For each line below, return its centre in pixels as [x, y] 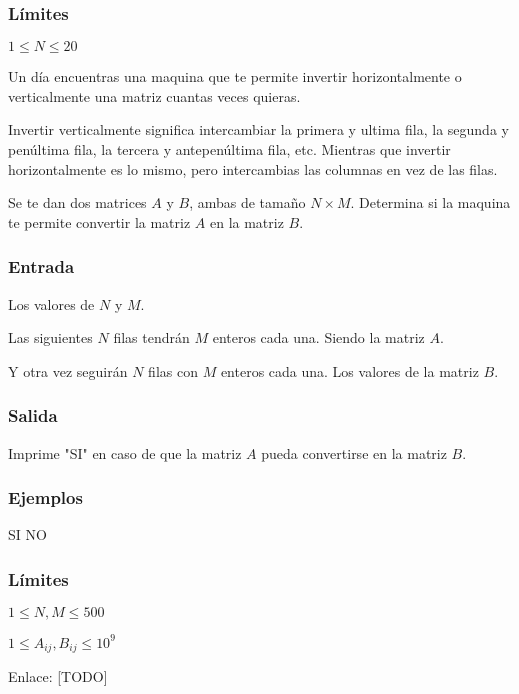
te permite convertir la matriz [99, 221]
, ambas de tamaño [247, 202]
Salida [33, 415]
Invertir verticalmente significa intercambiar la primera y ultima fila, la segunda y [258, 129]
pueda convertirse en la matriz [354, 452]
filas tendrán [151, 337]
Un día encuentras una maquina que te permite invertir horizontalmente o [235, 76]
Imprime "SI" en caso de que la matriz [125, 452]
